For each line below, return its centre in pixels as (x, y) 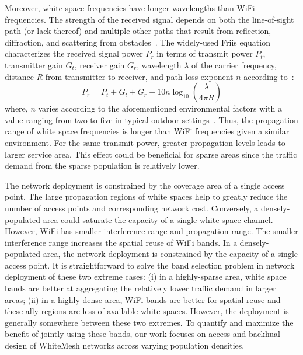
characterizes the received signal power (74, 53)
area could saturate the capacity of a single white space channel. (158, 219)
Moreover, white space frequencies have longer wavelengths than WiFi (130, 8)
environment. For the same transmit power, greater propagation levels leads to (145, 142)
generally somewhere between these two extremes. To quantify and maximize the (149, 322)
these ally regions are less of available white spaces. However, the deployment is (147, 311)
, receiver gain (100, 65)
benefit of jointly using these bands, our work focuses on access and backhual (142, 334)
